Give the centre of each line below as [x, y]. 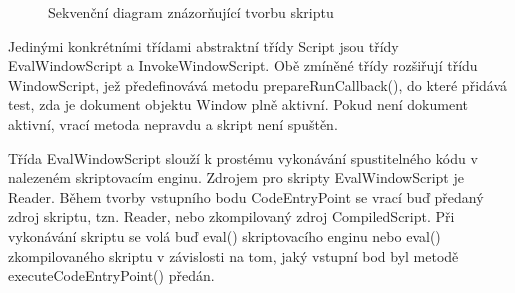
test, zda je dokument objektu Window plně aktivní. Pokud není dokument [238, 104]
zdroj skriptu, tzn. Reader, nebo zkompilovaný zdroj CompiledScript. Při [231, 216]
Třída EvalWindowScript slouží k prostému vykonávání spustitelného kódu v [243, 157]
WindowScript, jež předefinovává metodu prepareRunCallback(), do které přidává [258, 84]
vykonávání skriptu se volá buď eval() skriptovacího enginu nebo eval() [224, 235]
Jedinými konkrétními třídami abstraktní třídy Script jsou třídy [203, 45]
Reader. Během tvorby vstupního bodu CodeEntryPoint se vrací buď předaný [246, 196]
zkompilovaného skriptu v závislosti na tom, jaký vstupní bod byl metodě [233, 255]
